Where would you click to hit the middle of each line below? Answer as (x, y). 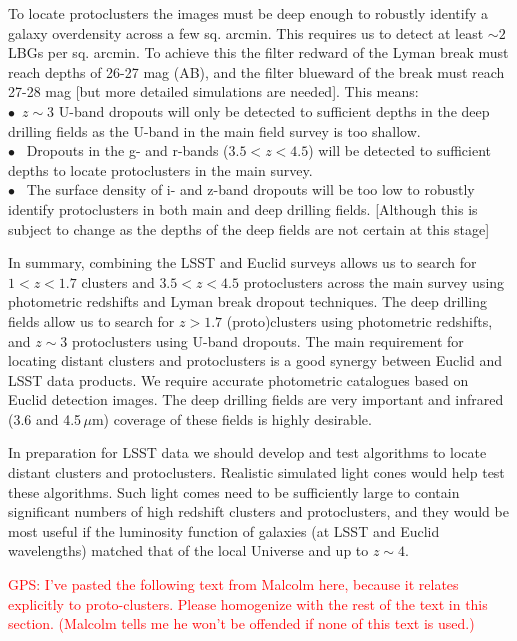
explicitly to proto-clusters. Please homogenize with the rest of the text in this (248, 603)
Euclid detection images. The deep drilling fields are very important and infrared (256, 399)
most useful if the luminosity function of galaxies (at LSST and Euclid (224, 530)
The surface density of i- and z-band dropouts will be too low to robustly (250, 189)
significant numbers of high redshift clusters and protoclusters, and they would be (258, 511)
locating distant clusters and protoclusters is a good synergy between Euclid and (255, 360)
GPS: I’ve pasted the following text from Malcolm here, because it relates (233, 584)
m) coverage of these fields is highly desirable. (231, 418)
